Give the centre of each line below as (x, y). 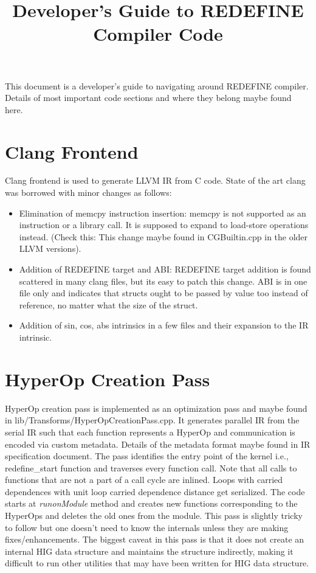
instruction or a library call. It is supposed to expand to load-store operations (164, 225)
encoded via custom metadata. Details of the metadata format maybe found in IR (158, 444)
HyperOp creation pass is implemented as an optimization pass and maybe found (156, 408)
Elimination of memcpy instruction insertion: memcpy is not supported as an (163, 213)
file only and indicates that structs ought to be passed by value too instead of (163, 293)
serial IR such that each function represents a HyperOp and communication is (150, 432)
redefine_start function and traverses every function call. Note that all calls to (151, 467)
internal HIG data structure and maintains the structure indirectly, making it (149, 551)
